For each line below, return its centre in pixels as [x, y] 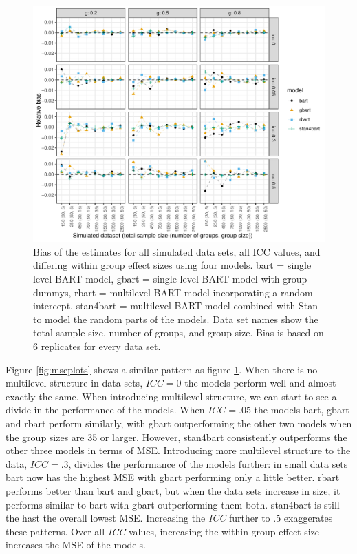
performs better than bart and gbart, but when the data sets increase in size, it [173, 490]
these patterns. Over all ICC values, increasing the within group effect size [163, 531]
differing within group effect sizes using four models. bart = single [172, 265]
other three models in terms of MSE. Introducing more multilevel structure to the [178, 450]
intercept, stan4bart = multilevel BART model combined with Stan [175, 306]
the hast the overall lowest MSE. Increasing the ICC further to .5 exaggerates [169, 518]
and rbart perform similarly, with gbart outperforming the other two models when [179, 423]
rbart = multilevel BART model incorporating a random [193, 292]
